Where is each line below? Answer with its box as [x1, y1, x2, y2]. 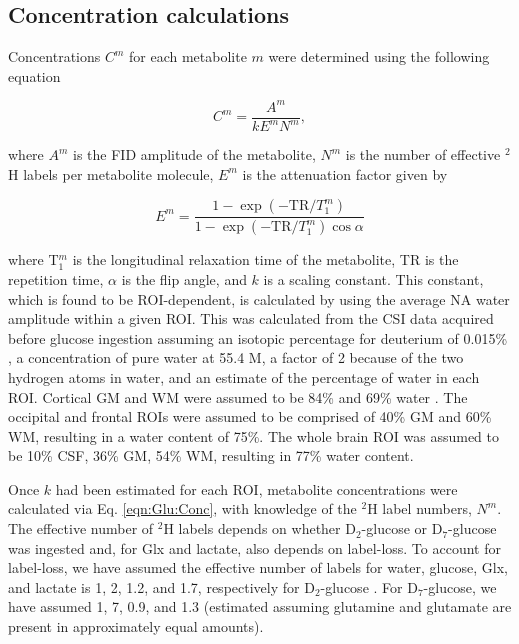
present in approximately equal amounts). [8, 616, 264, 637]
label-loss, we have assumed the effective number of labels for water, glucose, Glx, [8, 557, 508, 578]
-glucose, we [423, 576, 497, 597]
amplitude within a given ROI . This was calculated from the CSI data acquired [8, 308, 494, 329]
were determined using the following [268, 46, 490, 67]
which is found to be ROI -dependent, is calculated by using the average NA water [8, 288, 510, 309]
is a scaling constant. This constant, [263, 268, 484, 289]
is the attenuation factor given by [242, 163, 448, 184]
